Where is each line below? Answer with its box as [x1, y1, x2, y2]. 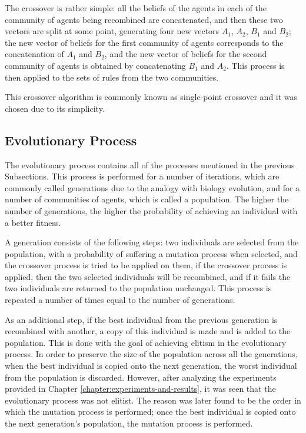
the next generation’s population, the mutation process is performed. [5, 417, 253, 429]
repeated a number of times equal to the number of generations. [5, 294, 235, 306]
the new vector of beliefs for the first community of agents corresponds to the [5, 36, 284, 48]
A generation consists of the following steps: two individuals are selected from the [5, 236, 299, 248]
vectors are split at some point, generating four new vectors [5, 25, 219, 37]
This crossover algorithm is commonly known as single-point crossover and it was [5, 91, 298, 103]
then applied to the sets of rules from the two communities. [5, 71, 219, 83]
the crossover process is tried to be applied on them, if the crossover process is [5, 259, 287, 271]
